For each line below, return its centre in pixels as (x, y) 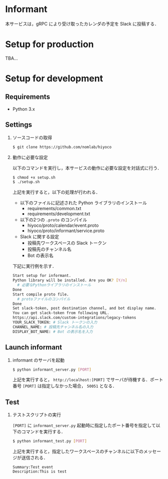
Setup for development (54, 78)
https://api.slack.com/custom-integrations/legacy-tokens (74, 318)
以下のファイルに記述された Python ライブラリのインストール (83, 203)
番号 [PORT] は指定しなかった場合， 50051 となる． (64, 386)
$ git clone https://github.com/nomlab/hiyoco (62, 147)
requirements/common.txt (54, 209)
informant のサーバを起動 (38, 360)
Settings (19, 125)
